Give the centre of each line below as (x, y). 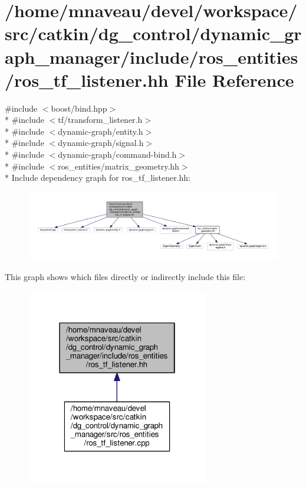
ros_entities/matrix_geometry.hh (119, 166)
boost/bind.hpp (79, 108)
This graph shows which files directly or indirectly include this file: (125, 276)
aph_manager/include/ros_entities (152, 56)
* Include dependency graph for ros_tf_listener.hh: (98, 178)
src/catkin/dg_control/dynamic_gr (153, 33)
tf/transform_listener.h (100, 120)
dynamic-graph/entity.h (101, 131)
